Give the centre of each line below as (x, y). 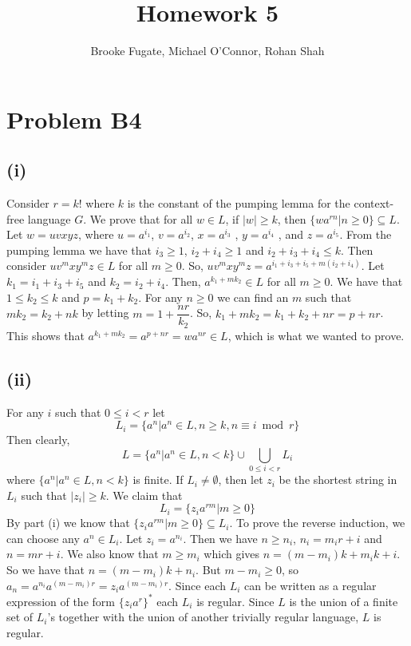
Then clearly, (38, 440)
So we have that (45, 570)
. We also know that (109, 554)
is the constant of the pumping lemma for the (239, 203)
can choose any (43, 538)
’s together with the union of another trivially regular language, (203, 617)
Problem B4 (74, 119)
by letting (105, 313)
